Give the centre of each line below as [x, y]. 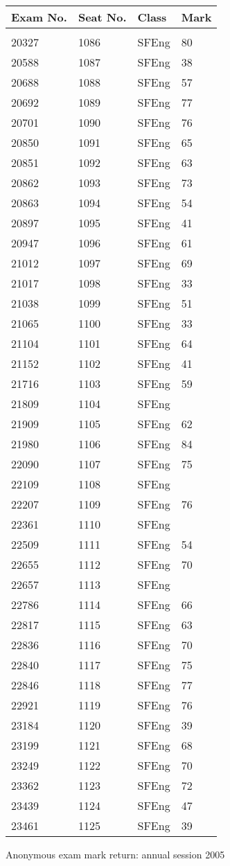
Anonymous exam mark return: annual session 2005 [115, 854]
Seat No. [102, 17]
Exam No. [39, 17]
